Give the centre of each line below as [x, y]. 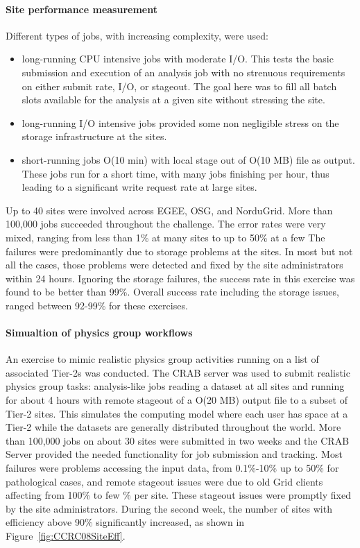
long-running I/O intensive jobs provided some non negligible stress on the [180, 122]
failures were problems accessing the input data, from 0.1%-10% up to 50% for [172, 468]
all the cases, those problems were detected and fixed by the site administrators [174, 265]
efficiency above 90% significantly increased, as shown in [125, 522]
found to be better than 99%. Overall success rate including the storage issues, [172, 292]
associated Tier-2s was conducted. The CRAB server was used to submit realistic [178, 372]
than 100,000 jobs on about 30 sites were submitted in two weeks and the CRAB [178, 440]
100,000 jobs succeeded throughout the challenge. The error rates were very [166, 224]
